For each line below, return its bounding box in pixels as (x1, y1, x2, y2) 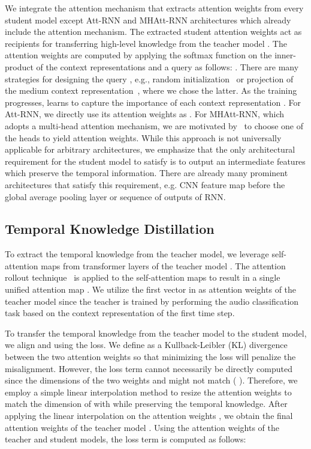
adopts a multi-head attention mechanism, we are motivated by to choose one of (5, 119, 304, 132)
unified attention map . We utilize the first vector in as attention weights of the (5, 283, 297, 296)
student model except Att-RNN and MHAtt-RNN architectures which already (5, 13, 291, 26)
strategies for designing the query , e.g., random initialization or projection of (5, 72, 294, 85)
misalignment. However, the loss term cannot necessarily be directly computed (5, 362, 292, 374)
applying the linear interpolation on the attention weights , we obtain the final (5, 409, 293, 422)
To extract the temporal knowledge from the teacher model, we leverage (5, 248, 269, 260)
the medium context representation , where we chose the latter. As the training (5, 84, 297, 97)
